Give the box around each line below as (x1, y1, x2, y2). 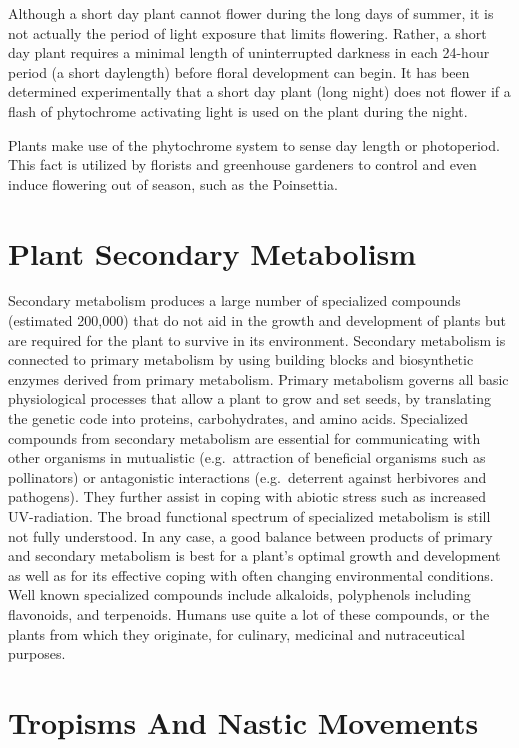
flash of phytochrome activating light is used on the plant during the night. (8, 100, 468, 121)
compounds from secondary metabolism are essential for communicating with (8, 427, 481, 448)
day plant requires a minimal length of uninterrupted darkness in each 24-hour (8, 42, 490, 63)
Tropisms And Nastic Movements (8, 701, 479, 742)
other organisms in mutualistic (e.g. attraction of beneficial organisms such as (8, 447, 486, 468)
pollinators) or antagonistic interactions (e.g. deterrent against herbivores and (8, 466, 487, 487)
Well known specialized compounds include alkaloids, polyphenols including (8, 584, 471, 605)
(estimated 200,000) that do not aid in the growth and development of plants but (8, 310, 506, 331)
